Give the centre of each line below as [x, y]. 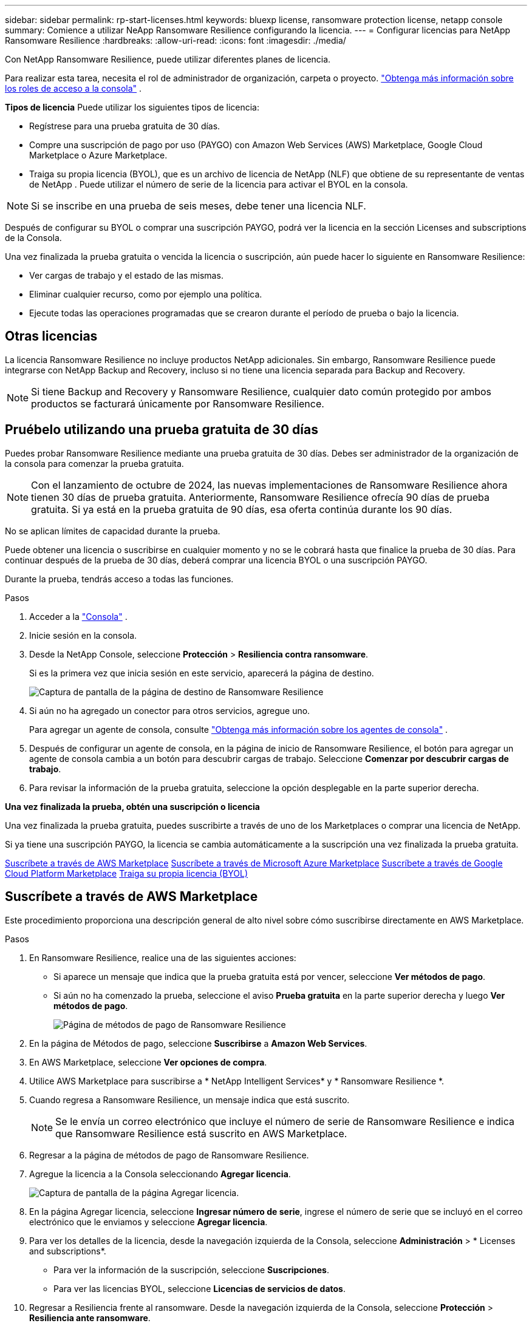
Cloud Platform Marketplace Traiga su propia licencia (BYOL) [127, 873]
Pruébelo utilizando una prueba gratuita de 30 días [162, 430]
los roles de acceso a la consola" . [73, 88]
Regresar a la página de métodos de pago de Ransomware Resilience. [169, 1155]
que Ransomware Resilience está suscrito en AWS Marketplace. [201, 1133]
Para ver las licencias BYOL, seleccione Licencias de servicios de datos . [200, 1288]
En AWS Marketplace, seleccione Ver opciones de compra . [148, 1062]
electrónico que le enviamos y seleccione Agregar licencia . [148, 1222]
